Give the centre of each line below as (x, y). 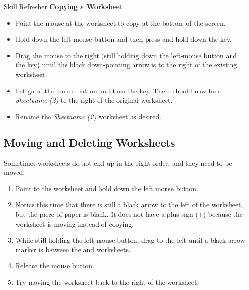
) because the (223, 214)
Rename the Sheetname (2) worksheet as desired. (88, 116)
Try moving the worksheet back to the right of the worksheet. (107, 282)
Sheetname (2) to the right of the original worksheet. (94, 100)
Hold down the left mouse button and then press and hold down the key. (123, 39)
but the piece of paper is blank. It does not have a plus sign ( (107, 214)
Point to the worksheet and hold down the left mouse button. (107, 188)
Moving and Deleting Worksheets (90, 142)
